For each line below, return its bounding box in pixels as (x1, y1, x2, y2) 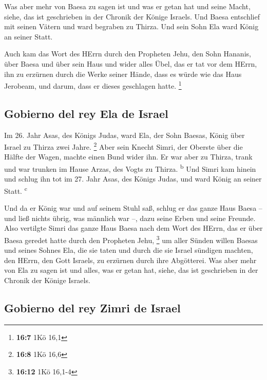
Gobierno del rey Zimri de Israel (4, 299, 181, 315)
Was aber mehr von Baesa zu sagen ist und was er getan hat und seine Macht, (4, 1, 251, 11)
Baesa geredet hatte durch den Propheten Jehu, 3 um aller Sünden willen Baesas (4, 233, 258, 245)
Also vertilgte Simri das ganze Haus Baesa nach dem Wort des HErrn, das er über (4, 223, 263, 233)
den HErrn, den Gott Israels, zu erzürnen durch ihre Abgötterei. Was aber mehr (4, 254, 257, 265)
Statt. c (4, 184, 27, 196)
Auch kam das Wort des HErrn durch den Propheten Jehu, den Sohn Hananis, (4, 48, 251, 59)
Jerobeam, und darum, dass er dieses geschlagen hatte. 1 (4, 79, 182, 91)
